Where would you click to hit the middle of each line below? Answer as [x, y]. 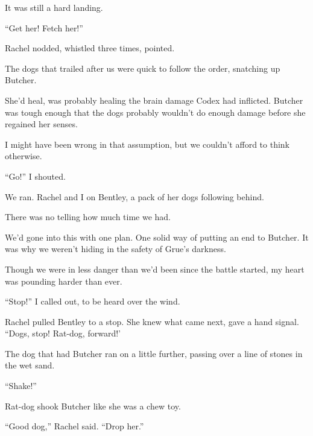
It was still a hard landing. [54, 7]
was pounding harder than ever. [64, 281]
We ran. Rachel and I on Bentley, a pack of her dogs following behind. [134, 196]
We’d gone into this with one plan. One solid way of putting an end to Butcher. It [157, 237]
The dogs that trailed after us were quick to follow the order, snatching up [143, 68]
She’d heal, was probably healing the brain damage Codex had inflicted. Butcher [154, 100]
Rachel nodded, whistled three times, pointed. [90, 48]
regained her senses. [41, 124]
